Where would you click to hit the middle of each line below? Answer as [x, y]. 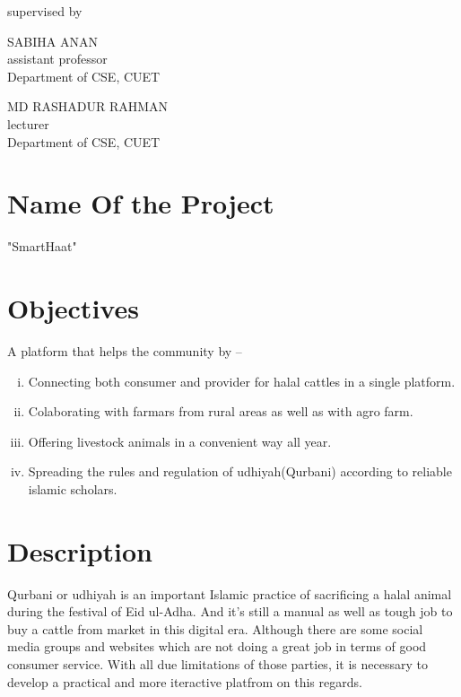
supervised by [45, 11]
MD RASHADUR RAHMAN [88, 106]
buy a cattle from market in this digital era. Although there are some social [215, 628]
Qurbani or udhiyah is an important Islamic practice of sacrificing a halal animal [230, 593]
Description [80, 550]
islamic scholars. [73, 488]
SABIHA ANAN [52, 41]
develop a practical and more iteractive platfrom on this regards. [185, 681]
